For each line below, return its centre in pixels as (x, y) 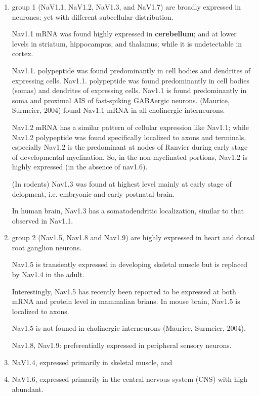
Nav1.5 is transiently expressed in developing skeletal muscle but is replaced (130, 264)
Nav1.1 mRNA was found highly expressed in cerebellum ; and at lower (124, 34)
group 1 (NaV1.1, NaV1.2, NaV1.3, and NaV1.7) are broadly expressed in (126, 7)
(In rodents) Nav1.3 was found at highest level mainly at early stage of (122, 183)
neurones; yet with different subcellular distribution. (93, 16)
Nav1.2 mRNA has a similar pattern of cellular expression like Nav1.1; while (130, 127)
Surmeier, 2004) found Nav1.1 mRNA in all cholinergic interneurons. (118, 110)
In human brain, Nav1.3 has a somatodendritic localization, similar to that (128, 211)
